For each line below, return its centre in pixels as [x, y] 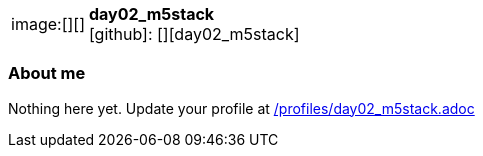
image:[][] [48, 24]
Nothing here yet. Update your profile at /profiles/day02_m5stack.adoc [241, 108]
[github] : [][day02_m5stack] [194, 34]
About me [47, 73]
